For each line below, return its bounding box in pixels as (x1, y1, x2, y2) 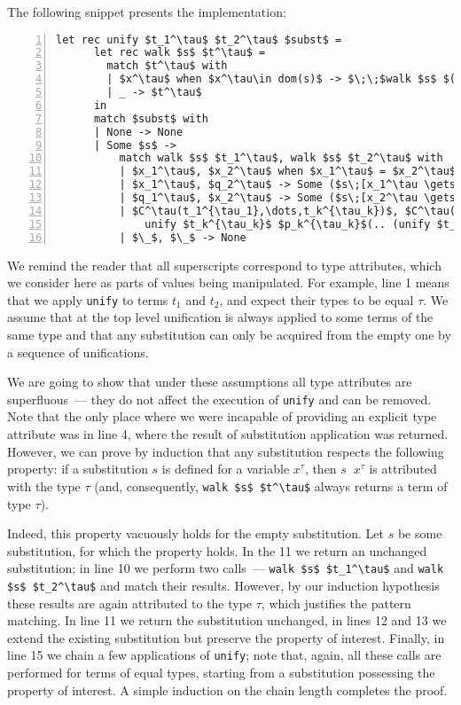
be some (397, 524, 442, 543)
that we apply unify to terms (7, 290, 168, 309)
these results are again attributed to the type (7, 593, 253, 612)
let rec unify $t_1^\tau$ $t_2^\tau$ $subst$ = (56, 33, 342, 46)
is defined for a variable (161, 459, 290, 478)
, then (304, 459, 337, 478)
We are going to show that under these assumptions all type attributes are (7, 372, 412, 391)
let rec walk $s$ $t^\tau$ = (93, 46, 266, 59)
